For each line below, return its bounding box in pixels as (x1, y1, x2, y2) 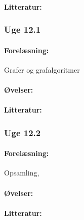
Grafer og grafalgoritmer (4, 64, 80, 75)
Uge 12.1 (4, 23, 41, 36)
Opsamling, (4, 167, 39, 178)
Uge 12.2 (4, 126, 41, 139)
